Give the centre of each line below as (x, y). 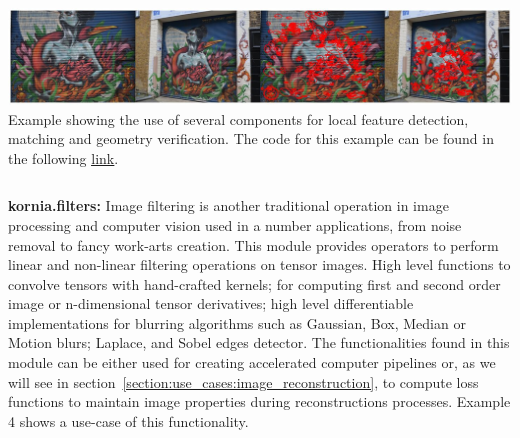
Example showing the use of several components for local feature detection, (238, 118)
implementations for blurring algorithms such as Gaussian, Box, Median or (237, 322)
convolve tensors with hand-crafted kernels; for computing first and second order (254, 283)
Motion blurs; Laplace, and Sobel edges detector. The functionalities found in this (259, 342)
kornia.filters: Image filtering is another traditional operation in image (228, 205)
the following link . (63, 157)
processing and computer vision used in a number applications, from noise (235, 224)
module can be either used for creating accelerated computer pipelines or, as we (252, 362)
